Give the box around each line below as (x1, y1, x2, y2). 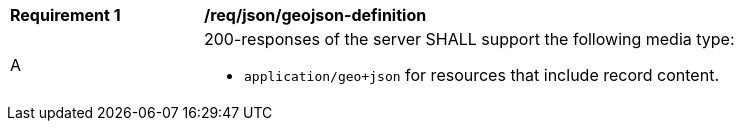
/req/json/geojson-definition (204, 5, 427, 25)
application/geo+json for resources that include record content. (244, 65, 719, 85)
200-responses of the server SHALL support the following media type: (204, 29, 735, 49)
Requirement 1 (10, 5, 121, 25)
